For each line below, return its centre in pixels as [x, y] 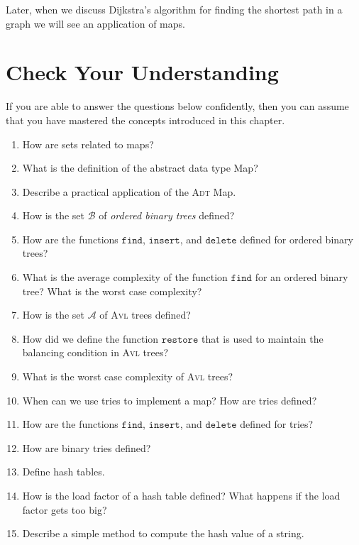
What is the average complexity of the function [125, 277]
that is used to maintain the [262, 338]
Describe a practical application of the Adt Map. [129, 191]
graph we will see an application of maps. [95, 23]
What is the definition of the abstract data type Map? [140, 168]
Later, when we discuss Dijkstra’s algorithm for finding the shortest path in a [174, 9]
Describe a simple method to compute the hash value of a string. [163, 533]
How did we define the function [90, 338]
